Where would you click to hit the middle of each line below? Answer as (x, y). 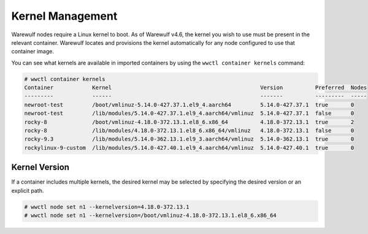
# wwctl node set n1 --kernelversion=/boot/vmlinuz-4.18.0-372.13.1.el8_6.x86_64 (151, 216)
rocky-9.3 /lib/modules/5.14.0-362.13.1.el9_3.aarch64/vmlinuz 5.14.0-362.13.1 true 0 (189, 139)
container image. (33, 52)
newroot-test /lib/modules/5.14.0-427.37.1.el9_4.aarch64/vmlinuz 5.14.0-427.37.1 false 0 (189, 113)
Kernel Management (64, 16)
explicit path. (28, 190)
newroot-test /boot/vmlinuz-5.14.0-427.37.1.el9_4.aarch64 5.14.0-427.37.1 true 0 (189, 105)
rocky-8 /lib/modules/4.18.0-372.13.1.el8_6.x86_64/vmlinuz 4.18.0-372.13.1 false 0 (189, 131)
